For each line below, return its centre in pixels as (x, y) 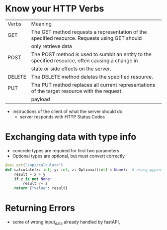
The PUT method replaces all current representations (93, 85)
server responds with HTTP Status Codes (62, 116)
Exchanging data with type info (71, 137)
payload (41, 99)
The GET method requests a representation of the (89, 32)
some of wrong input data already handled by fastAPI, (66, 223)
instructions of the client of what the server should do (67, 111)
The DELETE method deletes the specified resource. (92, 77)
